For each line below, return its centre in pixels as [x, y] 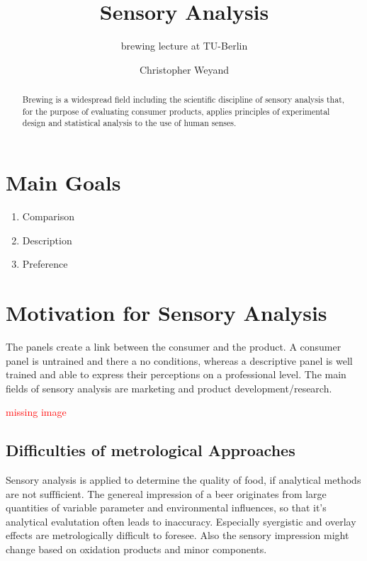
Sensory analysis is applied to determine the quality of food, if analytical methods [183, 480]
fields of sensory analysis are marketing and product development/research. [169, 388]
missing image [36, 412]
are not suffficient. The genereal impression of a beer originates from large [166, 493]
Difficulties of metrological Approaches [151, 450]
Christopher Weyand [184, 69]
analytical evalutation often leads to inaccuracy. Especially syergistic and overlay [181, 521]
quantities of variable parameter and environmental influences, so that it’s [166, 508]
